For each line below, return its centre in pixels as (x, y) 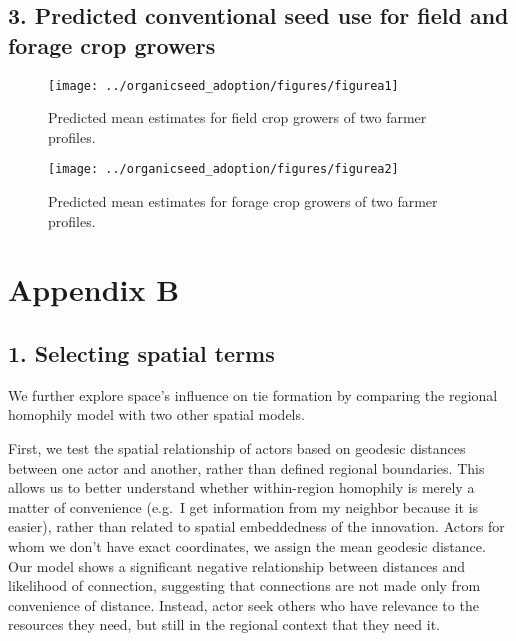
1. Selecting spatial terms (141, 353)
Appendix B (94, 289)
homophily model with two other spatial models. (156, 414)
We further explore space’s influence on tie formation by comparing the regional (253, 394)
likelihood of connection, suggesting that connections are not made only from (244, 585)
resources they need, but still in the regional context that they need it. (224, 624)
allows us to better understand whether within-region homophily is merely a (241, 487)
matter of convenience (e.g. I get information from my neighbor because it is (243, 506)
